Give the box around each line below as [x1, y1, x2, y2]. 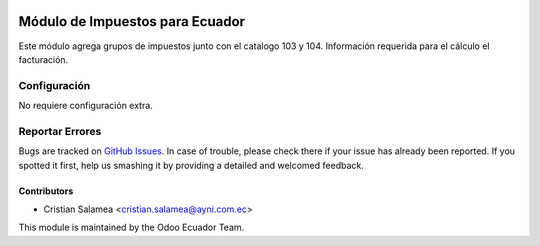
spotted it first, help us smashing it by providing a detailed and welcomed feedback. [18, 159, 364, 171]
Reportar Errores [18, 124, 102, 138]
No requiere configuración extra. [18, 100, 154, 112]
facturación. [18, 53, 69, 65]
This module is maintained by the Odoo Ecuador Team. [18, 221, 245, 234]
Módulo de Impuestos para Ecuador [18, 13, 245, 30]
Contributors [18, 185, 74, 197]
